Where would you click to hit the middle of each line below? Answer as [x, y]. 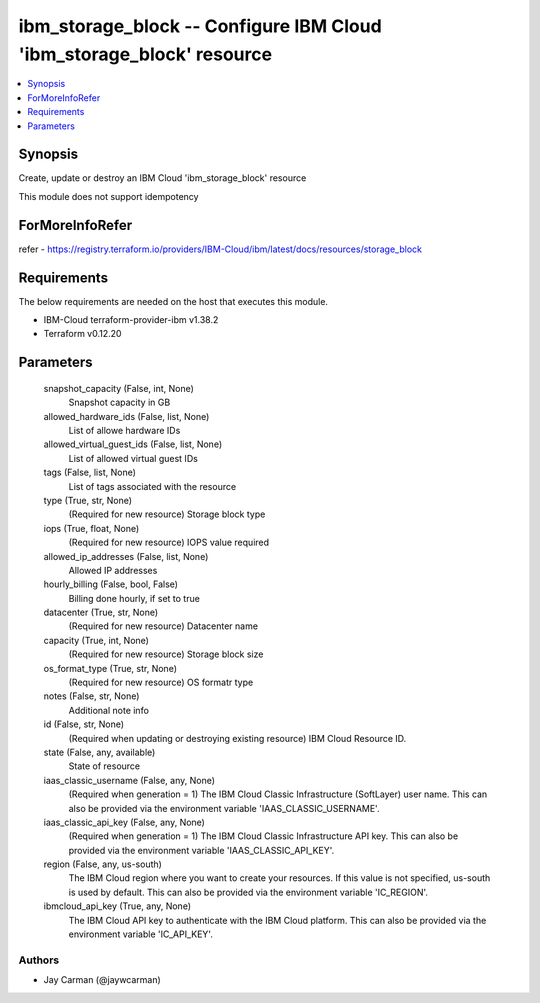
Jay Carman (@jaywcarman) [102, 980]
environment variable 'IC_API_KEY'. [141, 934]
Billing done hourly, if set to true [134, 598]
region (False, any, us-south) [102, 864]
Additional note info [109, 710]
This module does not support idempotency [108, 196]
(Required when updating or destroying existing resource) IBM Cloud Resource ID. [237, 738]
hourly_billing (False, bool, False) [111, 584]
